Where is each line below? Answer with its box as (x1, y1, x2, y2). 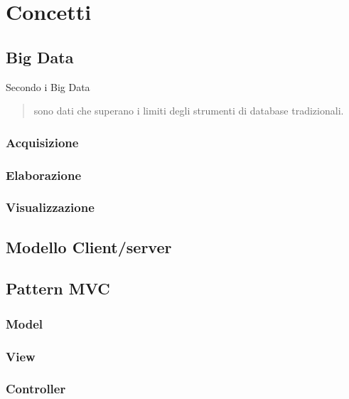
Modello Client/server (6, 235, 172, 257)
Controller (6, 380, 66, 398)
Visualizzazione (6, 198, 95, 216)
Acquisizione (6, 133, 79, 151)
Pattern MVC (6, 277, 110, 299)
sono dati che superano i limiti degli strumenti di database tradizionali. (33, 103, 344, 118)
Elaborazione (6, 166, 82, 183)
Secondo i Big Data (6, 79, 90, 94)
